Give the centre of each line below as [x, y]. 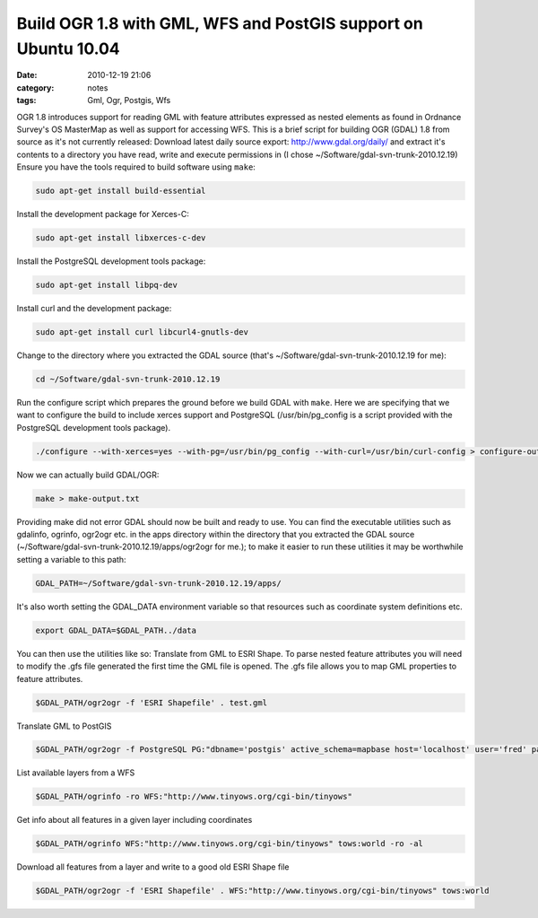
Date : [27, 75]
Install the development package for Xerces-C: [103, 214]
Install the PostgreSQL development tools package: [111, 261]
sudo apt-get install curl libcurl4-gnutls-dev [142, 332]
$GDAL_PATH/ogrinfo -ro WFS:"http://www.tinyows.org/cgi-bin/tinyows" [194, 797]
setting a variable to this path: [71, 559]
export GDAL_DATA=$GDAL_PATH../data [116, 630]
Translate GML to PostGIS [64, 726]
